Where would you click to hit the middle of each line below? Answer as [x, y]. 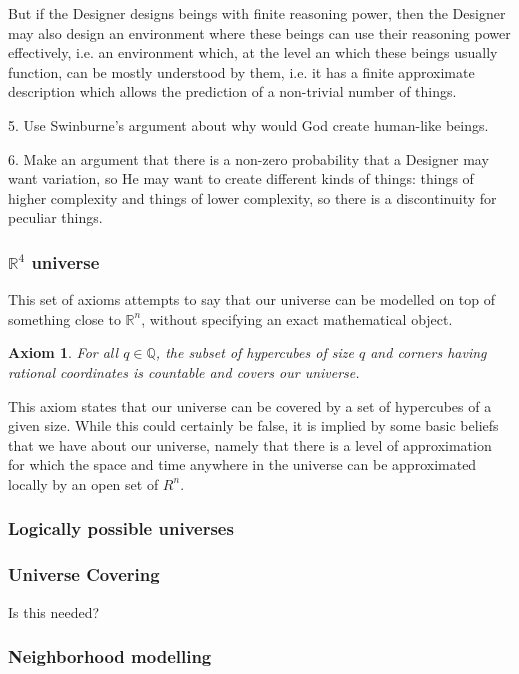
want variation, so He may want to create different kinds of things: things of [241, 178]
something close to [64, 318]
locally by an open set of [83, 483]
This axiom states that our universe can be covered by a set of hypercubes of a [250, 405]
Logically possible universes [121, 528]
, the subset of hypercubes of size [254, 352]
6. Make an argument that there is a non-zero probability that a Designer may [248, 158]
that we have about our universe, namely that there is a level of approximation [250, 444]
